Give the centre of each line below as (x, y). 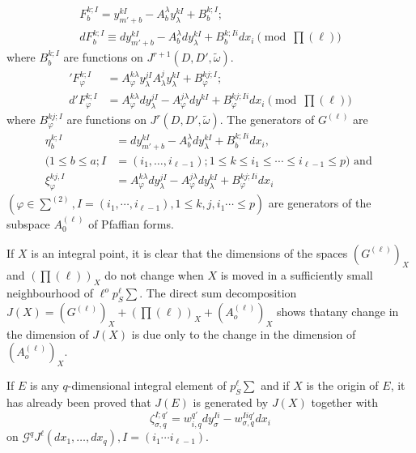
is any (45, 385)
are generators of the (320, 203)
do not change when (154, 275)
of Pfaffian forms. (131, 224)
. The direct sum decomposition (218, 293)
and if (275, 385)
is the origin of (342, 385)
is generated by (231, 402)
